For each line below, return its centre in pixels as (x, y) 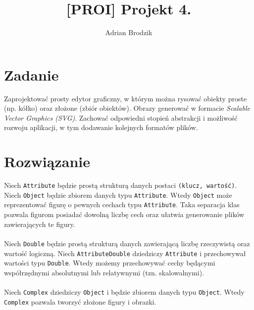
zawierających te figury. (40, 224)
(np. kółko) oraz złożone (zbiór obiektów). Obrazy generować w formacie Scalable (127, 108)
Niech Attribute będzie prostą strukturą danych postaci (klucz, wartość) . (121, 185)
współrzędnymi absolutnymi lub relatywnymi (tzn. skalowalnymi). (104, 272)
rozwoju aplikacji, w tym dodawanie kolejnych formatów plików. (101, 127)
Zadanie (31, 74)
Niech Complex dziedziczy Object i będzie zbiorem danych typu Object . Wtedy (124, 292)
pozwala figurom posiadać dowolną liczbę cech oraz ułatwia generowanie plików (124, 214)
